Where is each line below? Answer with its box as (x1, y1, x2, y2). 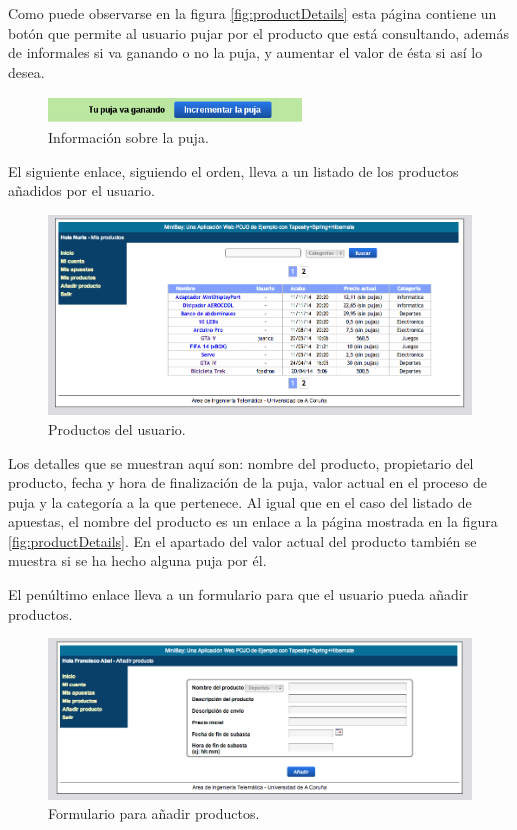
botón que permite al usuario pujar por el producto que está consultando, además (8, 22, 510, 43)
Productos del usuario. (48, 418, 186, 439)
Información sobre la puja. (48, 127, 209, 148)
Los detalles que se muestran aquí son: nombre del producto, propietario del (8, 452, 474, 473)
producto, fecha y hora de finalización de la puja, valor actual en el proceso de (8, 472, 487, 493)
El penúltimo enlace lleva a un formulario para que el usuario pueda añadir (8, 584, 469, 605)
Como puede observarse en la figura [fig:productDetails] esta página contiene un (8, 3, 497, 23)
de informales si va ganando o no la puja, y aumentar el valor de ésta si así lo (8, 42, 483, 63)
